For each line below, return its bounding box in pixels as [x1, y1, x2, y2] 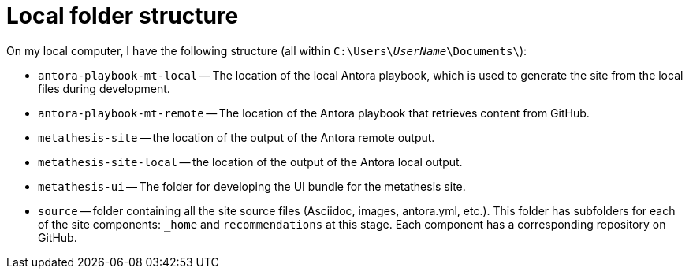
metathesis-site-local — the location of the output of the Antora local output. [38, 154, 463, 169]
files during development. [38, 81, 170, 95]
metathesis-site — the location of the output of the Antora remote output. [38, 130, 435, 144]
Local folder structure [6, 2, 239, 29]
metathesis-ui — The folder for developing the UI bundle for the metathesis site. [38, 179, 466, 193]
